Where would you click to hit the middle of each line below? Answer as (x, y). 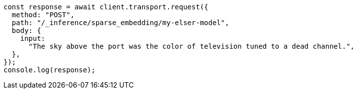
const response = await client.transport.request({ (106, 7)
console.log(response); (50, 70)
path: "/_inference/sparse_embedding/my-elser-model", (120, 23)
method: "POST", (43, 15)
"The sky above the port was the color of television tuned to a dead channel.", (192, 46)
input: (33, 38)
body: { (26, 31)
